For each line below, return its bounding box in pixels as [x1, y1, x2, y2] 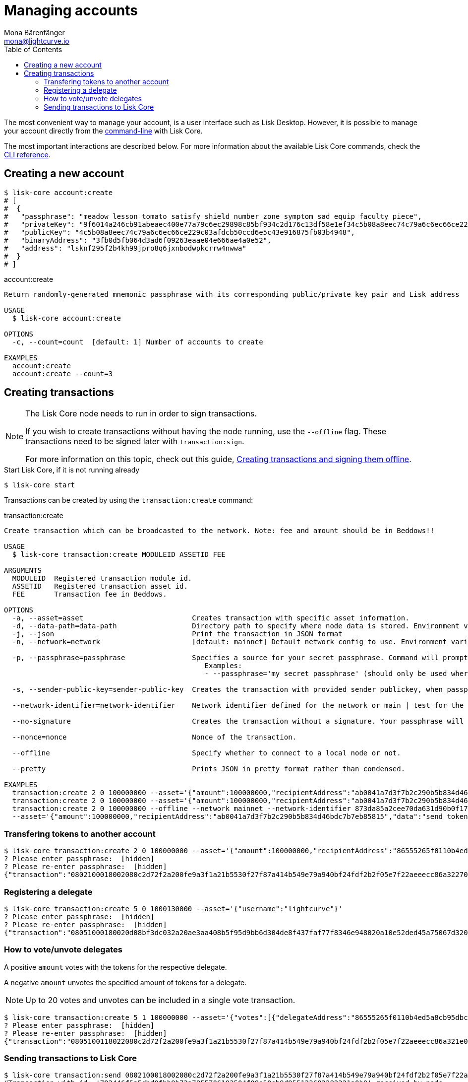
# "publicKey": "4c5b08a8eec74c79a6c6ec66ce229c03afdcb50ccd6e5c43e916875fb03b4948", [4, 228, 355, 236]
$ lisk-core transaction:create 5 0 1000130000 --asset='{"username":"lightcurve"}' [4, 904, 343, 913]
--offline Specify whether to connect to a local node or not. [12, 749, 401, 757]
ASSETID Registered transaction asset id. [12, 582, 188, 591]
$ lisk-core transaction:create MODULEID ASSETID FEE [12, 550, 226, 559]
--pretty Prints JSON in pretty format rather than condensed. [12, 765, 406, 773]
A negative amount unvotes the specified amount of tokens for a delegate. [4, 978, 247, 987]
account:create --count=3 [12, 369, 113, 378]
